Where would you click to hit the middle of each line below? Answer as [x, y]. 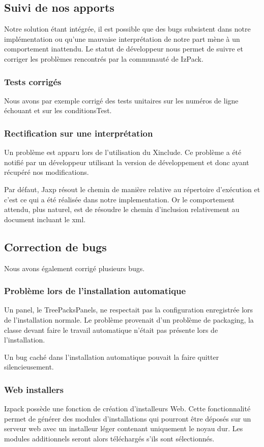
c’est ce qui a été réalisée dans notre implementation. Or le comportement [119, 199]
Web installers [34, 389]
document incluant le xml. [45, 219]
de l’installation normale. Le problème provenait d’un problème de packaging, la [129, 319]
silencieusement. [29, 367]
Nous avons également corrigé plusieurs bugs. [75, 268]
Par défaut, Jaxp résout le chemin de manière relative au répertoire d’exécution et [132, 189]
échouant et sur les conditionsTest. [58, 110]
